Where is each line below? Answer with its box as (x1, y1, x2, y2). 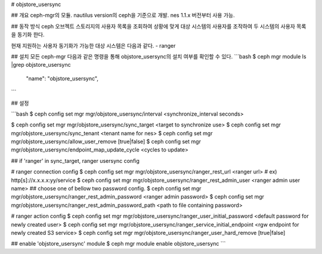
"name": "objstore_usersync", (26, 75, 98, 82)
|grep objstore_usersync (11, 61, 71, 69)
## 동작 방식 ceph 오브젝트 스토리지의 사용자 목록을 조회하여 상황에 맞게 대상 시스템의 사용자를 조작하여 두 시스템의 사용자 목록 (11, 23, 306, 30)
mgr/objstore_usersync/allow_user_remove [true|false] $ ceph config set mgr (11, 138, 201, 145)
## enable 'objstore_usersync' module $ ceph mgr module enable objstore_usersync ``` (11, 240, 226, 247)
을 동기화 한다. (11, 31, 45, 38)
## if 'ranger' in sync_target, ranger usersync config (11, 157, 140, 164)
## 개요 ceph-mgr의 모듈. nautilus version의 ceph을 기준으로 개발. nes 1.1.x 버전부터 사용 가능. (11, 12, 235, 19)
